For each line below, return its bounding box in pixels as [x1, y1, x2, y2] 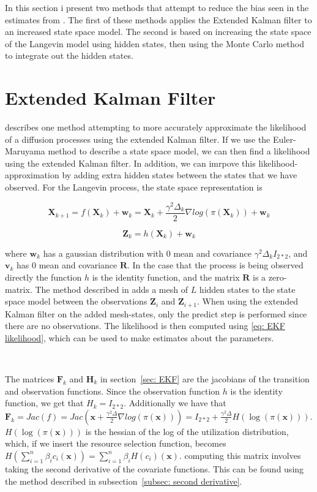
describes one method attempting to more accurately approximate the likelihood [5, 121, 307, 134]
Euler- [273, 132, 296, 145]
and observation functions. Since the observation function [5, 384, 220, 397]
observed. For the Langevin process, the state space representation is [5, 181, 263, 194]
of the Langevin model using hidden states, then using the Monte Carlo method [5, 37, 305, 50]
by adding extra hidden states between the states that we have [62, 168, 297, 181]
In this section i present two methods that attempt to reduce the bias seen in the [5, 1, 309, 13]
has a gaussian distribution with [43, 246, 164, 259]
